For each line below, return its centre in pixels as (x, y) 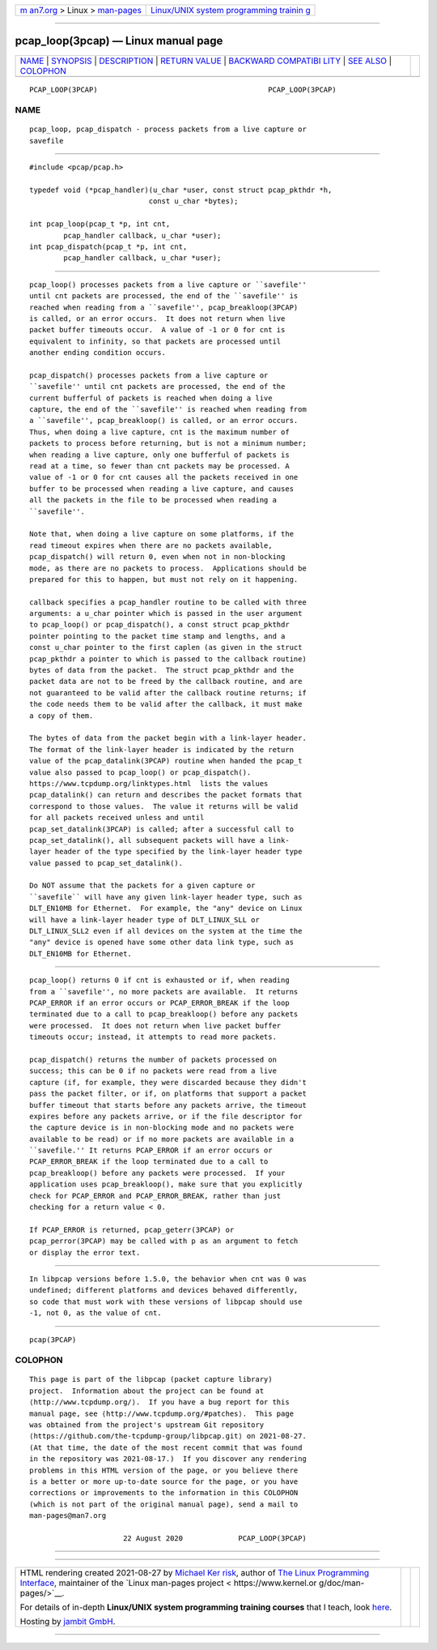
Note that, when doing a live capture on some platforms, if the (162, 534)
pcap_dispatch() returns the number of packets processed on (153, 1059)
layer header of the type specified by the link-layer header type (166, 852)
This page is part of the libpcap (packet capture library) (151, 1379)
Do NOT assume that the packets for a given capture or (142, 886)
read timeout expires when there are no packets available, (151, 545)
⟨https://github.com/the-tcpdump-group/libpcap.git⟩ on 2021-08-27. (168, 1436)
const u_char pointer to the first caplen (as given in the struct (166, 648)
